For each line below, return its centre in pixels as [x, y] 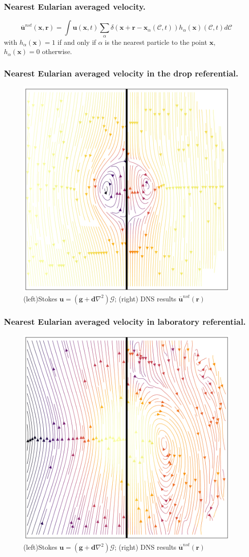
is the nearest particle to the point [156, 42]
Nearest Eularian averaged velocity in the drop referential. [121, 73]
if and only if [77, 42]
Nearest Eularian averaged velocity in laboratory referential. [125, 321]
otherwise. [57, 51]
